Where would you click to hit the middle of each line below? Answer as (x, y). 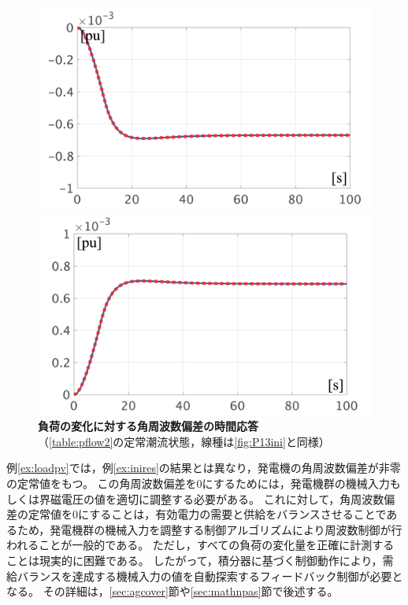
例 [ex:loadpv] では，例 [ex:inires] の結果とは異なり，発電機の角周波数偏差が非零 (204, 468)
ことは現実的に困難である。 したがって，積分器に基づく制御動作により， (195, 561)
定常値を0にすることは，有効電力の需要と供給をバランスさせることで (207, 514)
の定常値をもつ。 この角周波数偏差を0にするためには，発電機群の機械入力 (198, 483)
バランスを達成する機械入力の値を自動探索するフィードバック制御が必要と (210, 575)
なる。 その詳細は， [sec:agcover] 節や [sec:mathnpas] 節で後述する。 (172, 591)
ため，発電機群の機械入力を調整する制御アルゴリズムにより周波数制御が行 (210, 529)
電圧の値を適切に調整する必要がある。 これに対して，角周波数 (223, 498)
